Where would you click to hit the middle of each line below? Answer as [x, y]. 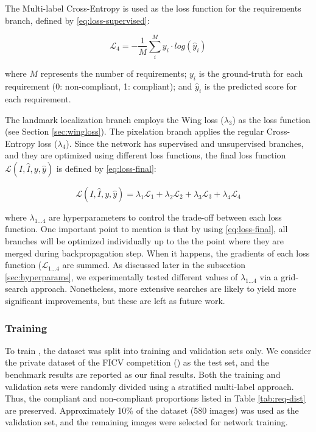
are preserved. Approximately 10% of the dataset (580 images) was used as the [152, 410]
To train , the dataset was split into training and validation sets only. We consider [158, 350]
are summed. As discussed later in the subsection [154, 265]
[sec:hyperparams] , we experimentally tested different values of [121, 276]
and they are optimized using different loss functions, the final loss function [146, 155]
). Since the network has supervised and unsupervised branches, [185, 143]
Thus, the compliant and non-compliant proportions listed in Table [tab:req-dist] [155, 398]
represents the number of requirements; [114, 73]
